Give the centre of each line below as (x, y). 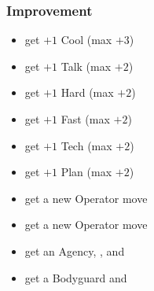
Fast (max (85, 119)
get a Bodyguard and (76, 277)
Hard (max (87, 92)
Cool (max (86, 40)
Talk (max (86, 66)
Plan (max (86, 172)
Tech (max (86, 145)
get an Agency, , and (75, 250)
